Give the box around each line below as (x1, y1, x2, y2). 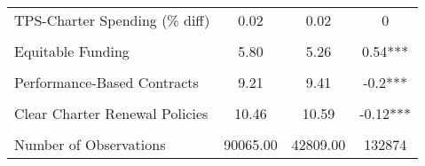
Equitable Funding (14, 41, 130, 61)
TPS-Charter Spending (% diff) (14, 10, 210, 30)
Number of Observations (14, 134, 166, 154)
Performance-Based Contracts (14, 72, 199, 92)
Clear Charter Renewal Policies (14, 103, 209, 123)
